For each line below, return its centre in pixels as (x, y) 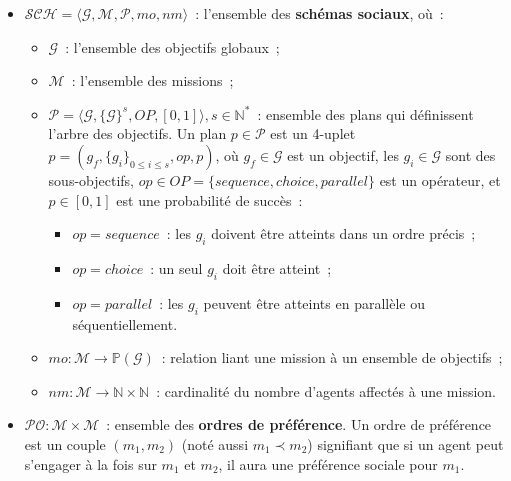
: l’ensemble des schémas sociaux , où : (319, 13)
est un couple (65, 443)
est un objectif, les (343, 154)
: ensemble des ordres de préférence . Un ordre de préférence (299, 424)
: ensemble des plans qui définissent (365, 113)
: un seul (176, 267)
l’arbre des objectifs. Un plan (137, 133)
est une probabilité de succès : (209, 199)
